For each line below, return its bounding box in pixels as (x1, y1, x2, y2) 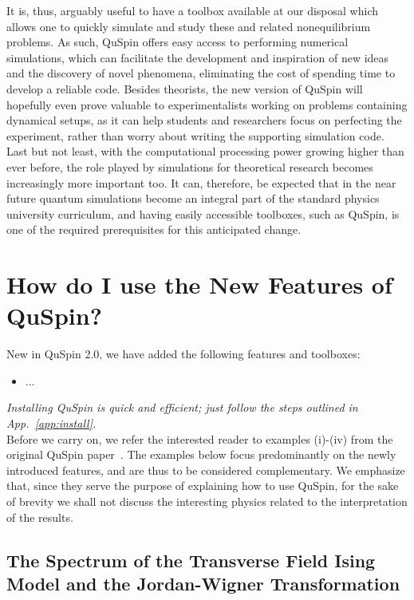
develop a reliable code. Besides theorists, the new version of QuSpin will (6, 80, 363, 97)
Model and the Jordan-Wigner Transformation (6, 570, 400, 595)
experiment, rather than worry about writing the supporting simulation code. (6, 127, 384, 144)
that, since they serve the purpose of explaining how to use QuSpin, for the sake (6, 477, 399, 494)
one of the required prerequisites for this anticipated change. (6, 221, 302, 238)
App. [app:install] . (6, 415, 97, 431)
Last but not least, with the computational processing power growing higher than (6, 143, 404, 160)
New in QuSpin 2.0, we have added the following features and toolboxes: (6, 345, 361, 362)
